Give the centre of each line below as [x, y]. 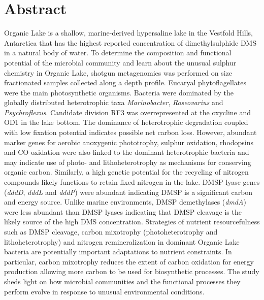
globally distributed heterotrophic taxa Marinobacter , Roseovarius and [114, 102]
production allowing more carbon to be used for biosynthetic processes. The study [132, 271]
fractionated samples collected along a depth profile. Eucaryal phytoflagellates [125, 82]
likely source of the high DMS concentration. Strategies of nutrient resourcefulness [132, 222]
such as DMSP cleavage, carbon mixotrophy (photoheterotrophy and [111, 231]
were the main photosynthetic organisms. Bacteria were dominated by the [119, 92]
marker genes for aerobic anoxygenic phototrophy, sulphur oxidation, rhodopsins [129, 142]
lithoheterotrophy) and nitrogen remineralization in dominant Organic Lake [122, 241]
